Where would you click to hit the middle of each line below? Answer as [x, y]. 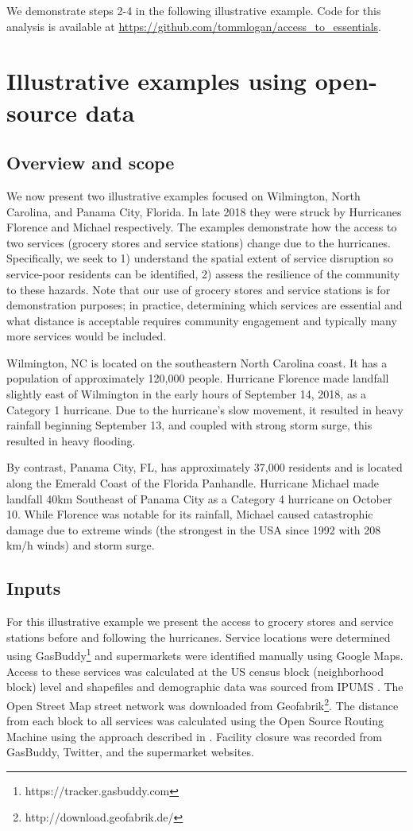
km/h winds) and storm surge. [81, 545]
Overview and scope [91, 163]
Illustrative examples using [156, 81]
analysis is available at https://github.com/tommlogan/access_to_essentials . [194, 26]
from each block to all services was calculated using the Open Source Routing [195, 721]
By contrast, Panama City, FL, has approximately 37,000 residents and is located [205, 467]
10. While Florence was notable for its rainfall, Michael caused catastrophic [190, 514]
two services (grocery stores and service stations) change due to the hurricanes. [199, 242]
